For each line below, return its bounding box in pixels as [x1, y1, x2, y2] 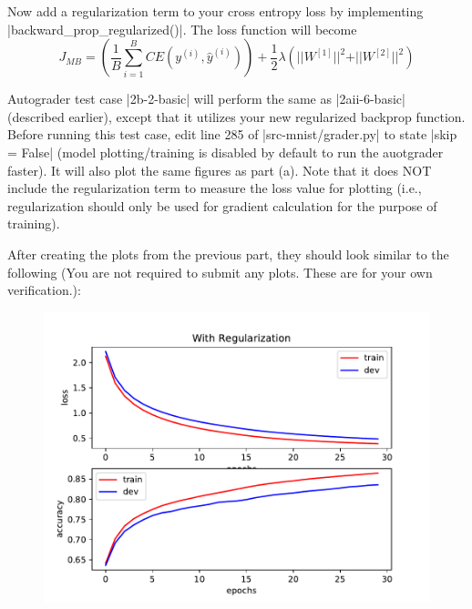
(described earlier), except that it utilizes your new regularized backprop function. [7, 107, 466, 126]
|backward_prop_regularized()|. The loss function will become [7, 19, 357, 38]
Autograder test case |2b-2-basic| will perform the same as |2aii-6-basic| [7, 89, 405, 108]
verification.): [7, 280, 81, 299]
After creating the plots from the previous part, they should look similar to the [7, 244, 449, 263]
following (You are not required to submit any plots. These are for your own [7, 262, 433, 281]
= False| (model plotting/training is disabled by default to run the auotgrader [7, 142, 444, 161]
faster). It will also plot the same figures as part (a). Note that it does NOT [7, 160, 432, 179]
